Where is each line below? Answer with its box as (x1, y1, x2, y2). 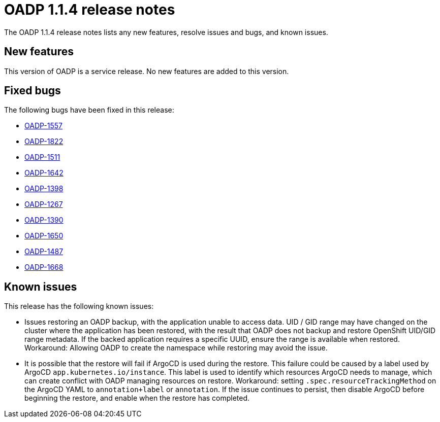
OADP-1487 (24, 247, 64, 256)
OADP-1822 (24, 137, 64, 146)
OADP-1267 (24, 200, 63, 209)
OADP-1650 (24, 231, 64, 240)
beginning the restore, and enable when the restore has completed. (24, 394, 250, 403)
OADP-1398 (24, 184, 64, 193)
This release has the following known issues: (4, 302, 154, 311)
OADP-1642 (24, 168, 64, 178)
